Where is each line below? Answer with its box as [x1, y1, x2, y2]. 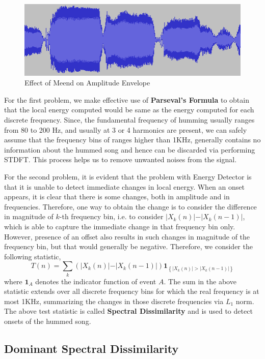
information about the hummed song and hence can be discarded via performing [4, 144, 255, 155]
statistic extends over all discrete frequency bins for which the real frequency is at [4, 286, 259, 296]
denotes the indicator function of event [35, 276, 156, 286]
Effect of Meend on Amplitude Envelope [24, 77, 150, 88]
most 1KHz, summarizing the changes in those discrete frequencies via [4, 295, 224, 306]
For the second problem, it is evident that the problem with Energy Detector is [4, 171, 252, 182]
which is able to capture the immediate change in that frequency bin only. [4, 221, 235, 231]
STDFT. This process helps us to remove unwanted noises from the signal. [4, 154, 237, 165]
